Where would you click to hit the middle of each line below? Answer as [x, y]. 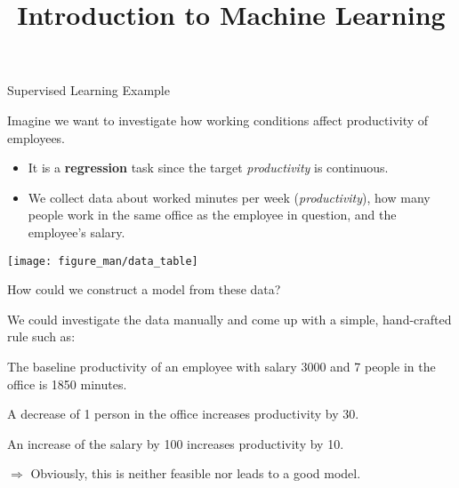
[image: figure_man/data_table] [103, 261]
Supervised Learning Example [89, 90]
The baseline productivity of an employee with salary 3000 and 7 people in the [221, 366]
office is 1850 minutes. [67, 384]
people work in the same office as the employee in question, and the [212, 215]
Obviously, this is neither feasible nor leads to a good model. [196, 473]
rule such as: [41, 336]
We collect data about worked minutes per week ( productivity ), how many [229, 197]
